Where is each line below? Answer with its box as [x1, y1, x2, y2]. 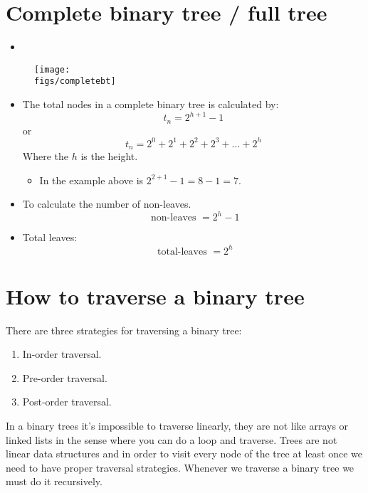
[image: [34, 64, 70, 75]
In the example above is [39, 172, 144, 187]
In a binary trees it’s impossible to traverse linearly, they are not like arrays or [6, 418, 349, 433]
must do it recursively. [6, 474, 102, 489]
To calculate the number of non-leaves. [22, 196, 191, 211]
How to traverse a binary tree [6, 281, 305, 310]
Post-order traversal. [22, 394, 112, 409]
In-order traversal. [22, 346, 102, 361]
